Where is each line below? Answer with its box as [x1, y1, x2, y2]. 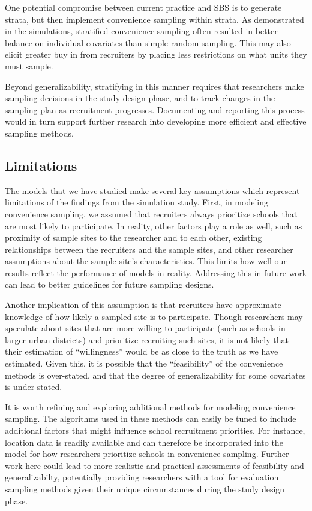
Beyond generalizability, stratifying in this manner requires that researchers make [5, 80, 304, 92]
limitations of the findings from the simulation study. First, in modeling [5, 196, 268, 208]
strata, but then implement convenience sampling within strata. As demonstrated [5, 13, 304, 25]
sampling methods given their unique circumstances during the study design [5, 482, 285, 495]
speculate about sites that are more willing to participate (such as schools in [5, 322, 286, 334]
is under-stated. [5, 380, 62, 393]
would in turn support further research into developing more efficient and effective [5, 115, 307, 128]
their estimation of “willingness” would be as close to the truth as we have [5, 345, 278, 358]
